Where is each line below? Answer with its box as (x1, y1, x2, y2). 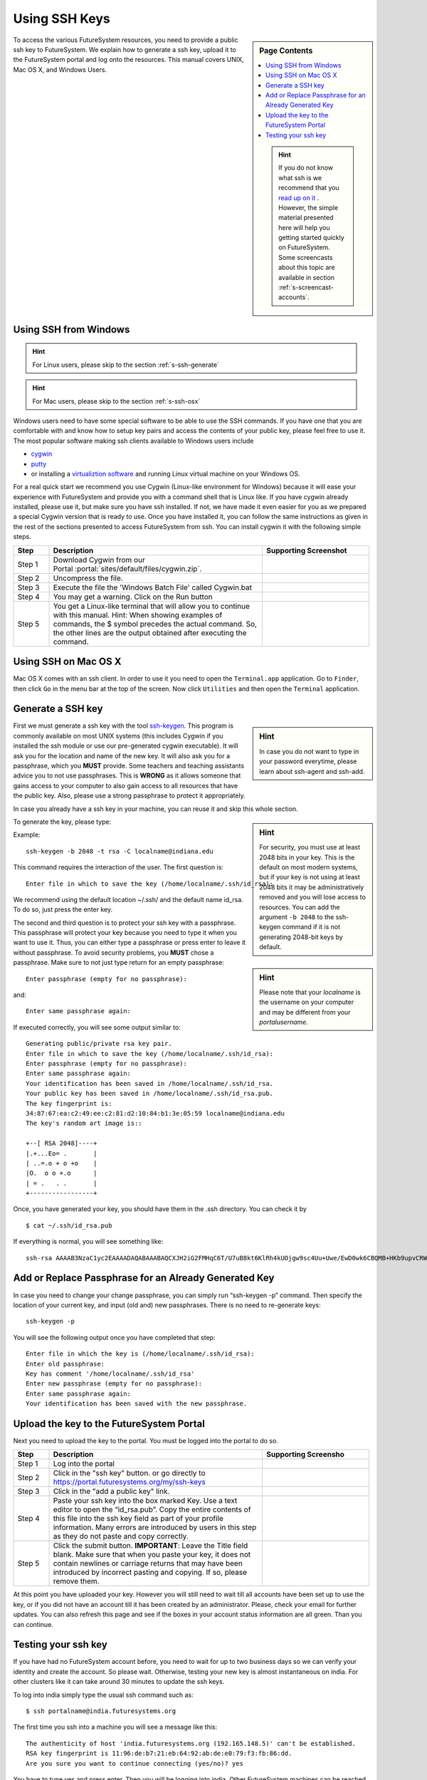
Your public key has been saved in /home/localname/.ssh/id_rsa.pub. (26, 1089, 274, 1098)
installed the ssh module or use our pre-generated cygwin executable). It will (13, 741, 238, 750)
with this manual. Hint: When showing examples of (53, 609, 223, 619)
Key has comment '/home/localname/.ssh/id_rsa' (26, 1369, 195, 1378)
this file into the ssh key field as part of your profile (53, 1514, 224, 1524)
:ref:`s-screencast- (278, 283, 334, 292)
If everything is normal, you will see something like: (13, 1237, 164, 1246)
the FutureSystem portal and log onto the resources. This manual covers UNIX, (13, 56, 245, 64)
